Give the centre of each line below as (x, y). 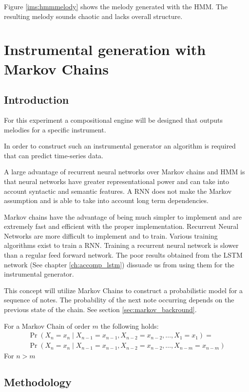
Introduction (37, 100)
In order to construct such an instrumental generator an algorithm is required (120, 146)
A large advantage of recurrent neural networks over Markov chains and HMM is (124, 172)
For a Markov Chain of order (47, 326)
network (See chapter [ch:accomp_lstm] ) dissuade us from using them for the (119, 264)
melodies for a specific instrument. (55, 129)
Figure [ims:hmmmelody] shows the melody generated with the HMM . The (116, 6)
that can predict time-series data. (54, 155)
